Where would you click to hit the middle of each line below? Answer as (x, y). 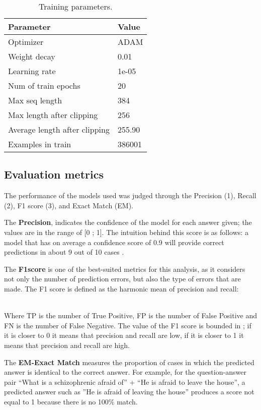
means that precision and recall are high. (67, 345)
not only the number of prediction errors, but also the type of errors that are (122, 279)
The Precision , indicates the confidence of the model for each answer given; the (128, 222)
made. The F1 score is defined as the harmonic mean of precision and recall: (121, 288)
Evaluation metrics (54, 174)
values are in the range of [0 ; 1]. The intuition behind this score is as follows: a (126, 232)
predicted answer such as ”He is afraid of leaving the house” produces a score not (129, 392)
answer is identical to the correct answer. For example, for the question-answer (125, 372)
